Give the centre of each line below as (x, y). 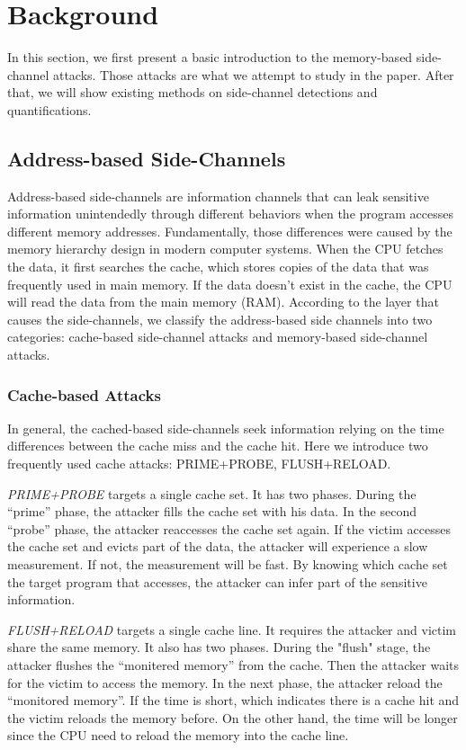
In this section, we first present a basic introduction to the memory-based (210, 57)
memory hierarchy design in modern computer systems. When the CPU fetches (225, 249)
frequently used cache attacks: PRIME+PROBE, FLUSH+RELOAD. (199, 464)
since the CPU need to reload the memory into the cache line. (178, 735)
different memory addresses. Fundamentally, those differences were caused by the (230, 231)
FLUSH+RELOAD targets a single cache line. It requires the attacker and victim (232, 629)
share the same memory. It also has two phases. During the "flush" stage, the (219, 647)
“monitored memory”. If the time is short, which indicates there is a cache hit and (233, 700)
